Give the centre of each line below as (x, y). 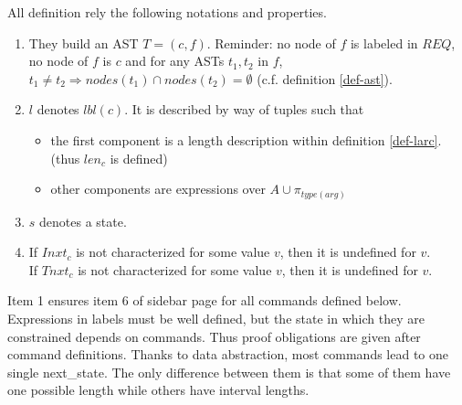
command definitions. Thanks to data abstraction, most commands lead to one (228, 354)
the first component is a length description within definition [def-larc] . (246, 139)
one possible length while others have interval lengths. (158, 390)
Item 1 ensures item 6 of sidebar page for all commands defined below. (205, 300)
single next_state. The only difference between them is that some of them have (229, 372)
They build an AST (84, 43)
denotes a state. (83, 221)
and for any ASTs (175, 61)
